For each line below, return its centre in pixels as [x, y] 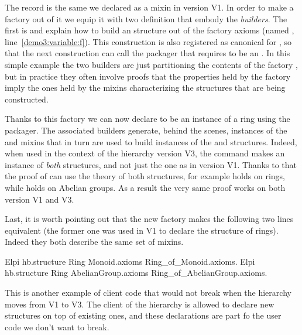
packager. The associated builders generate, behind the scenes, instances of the [146, 130]
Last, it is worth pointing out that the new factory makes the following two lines [149, 219]
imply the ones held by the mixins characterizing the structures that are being [145, 88]
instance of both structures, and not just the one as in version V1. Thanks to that [151, 164]
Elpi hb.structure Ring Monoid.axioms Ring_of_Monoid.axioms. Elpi [130, 261]
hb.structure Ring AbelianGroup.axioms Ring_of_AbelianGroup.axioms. [136, 273]
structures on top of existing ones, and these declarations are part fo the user [143, 315]
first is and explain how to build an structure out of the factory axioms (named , [150, 30]
